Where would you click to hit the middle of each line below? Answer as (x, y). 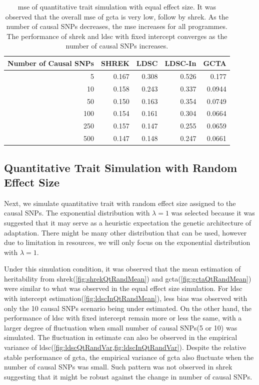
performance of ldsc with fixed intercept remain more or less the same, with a (123, 318)
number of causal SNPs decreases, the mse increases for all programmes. (117, 26)
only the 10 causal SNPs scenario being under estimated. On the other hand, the (128, 308)
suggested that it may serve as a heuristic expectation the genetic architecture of (128, 222)
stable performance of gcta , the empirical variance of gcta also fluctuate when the (129, 357)
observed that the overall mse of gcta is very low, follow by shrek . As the (117, 16)
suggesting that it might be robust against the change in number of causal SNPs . (128, 376)
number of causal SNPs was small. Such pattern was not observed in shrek (118, 367)
